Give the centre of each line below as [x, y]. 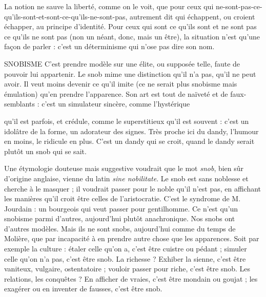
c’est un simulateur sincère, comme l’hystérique [116, 104]
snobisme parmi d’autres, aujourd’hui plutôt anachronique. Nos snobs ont [120, 218]
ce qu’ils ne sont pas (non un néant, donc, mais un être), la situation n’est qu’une [132, 36]
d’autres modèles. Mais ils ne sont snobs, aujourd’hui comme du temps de [120, 228]
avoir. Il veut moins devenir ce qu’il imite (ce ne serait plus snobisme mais [121, 84]
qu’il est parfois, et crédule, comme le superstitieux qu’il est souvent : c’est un [127, 121]
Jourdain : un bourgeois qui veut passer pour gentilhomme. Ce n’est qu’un [121, 208]
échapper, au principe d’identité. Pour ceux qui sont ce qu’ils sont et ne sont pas [130, 26]
